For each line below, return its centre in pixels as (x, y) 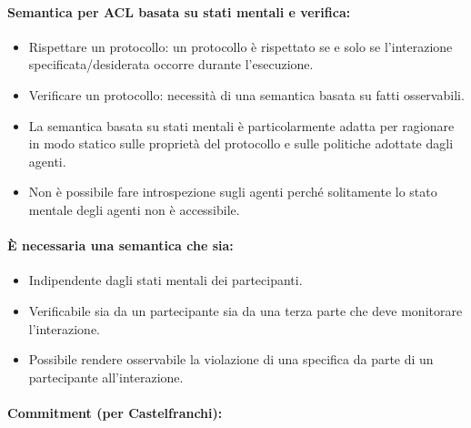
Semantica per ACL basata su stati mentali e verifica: (179, 11)
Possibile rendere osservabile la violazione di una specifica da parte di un (231, 359)
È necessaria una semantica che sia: (120, 245)
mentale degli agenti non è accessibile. (134, 209)
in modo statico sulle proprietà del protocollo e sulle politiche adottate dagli (241, 143)
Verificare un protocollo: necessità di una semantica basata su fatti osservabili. (246, 94)
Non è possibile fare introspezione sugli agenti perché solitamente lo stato (233, 192)
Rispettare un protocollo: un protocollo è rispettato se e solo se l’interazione (241, 46)
